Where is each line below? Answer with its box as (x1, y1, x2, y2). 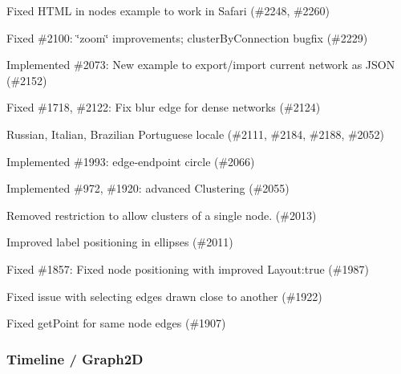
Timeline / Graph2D (6, 348, 144, 368)
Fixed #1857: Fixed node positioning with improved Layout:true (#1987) (6, 260, 369, 277)
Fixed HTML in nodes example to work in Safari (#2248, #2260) (6, 2, 330, 18)
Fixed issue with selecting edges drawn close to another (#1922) (6, 287, 322, 304)
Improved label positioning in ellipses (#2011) (6, 234, 233, 250)
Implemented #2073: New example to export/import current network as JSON (6, 56, 395, 73)
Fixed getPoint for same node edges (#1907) (6, 315, 226, 331)
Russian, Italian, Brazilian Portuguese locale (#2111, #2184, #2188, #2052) (6, 125, 385, 142)
